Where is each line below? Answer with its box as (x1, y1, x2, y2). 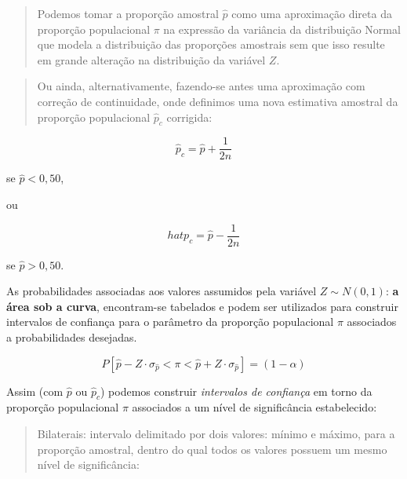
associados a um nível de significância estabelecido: (132, 399, 377, 415)
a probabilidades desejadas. (6, 329, 137, 346)
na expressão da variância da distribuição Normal (163, 20, 401, 37)
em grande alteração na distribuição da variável (37, 51, 266, 68)
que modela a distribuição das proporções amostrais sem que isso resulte (37, 36, 385, 53)
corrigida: (166, 108, 213, 125)
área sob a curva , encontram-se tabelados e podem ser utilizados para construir (6, 298, 398, 314)
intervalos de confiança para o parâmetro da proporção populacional (6, 313, 334, 330)
